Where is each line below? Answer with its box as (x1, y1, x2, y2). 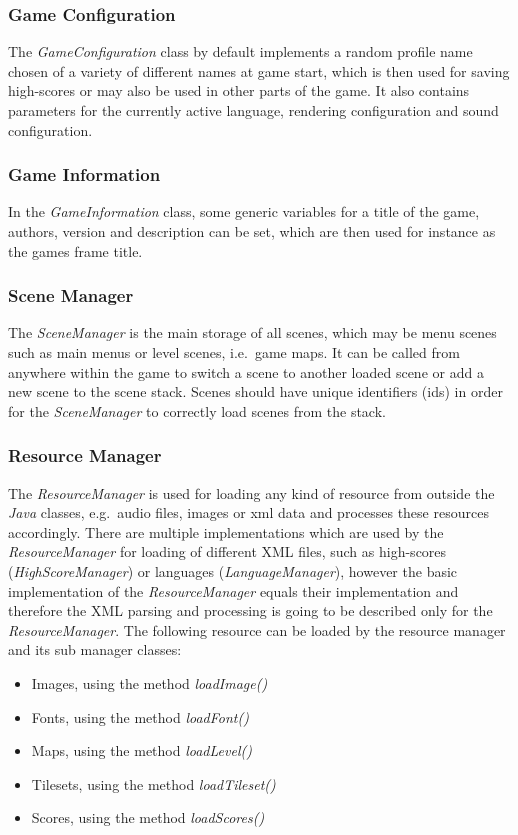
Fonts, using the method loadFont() (31, 706, 249, 727)
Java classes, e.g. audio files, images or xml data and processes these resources (8, 502, 489, 523)
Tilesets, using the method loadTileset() (31, 773, 276, 794)
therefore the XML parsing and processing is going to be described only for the (8, 600, 493, 621)
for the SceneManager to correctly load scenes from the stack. (8, 400, 386, 421)
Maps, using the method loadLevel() (31, 740, 252, 761)
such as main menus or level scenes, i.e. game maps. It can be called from (8, 342, 460, 362)
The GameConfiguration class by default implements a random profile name (8, 41, 473, 62)
